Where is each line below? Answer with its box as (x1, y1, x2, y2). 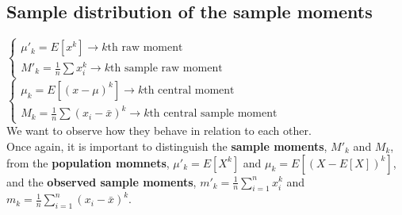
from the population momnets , (6, 154, 170, 171)
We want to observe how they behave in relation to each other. (6, 122, 312, 139)
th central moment (144, 84, 235, 96)
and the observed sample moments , (6, 173, 197, 190)
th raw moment (107, 42, 183, 54)
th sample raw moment (110, 63, 223, 75)
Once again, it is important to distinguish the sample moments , (6, 137, 327, 154)
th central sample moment (149, 108, 278, 120)
